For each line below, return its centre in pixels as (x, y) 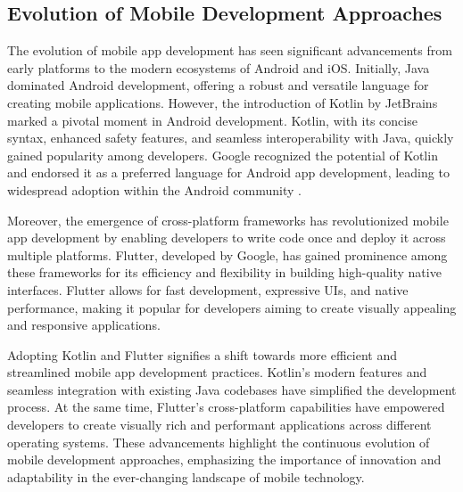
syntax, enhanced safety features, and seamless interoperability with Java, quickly (231, 138)
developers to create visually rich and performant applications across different (219, 425)
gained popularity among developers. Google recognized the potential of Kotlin (223, 155)
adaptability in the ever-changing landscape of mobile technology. (186, 476)
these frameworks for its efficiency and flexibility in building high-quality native (224, 272)
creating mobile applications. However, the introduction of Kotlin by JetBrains (223, 102)
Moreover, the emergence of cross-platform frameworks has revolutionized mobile (228, 220)
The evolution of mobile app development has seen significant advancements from (230, 50)
